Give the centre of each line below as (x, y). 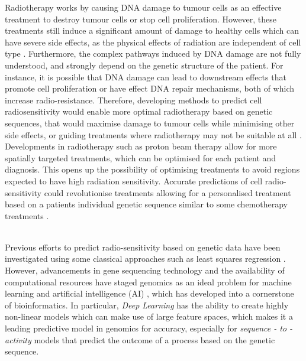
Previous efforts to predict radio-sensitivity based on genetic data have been (143, 247)
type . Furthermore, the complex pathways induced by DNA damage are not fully (153, 53)
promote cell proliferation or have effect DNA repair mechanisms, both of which (150, 88)
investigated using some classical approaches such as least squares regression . (145, 258)
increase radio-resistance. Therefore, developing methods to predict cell (133, 100)
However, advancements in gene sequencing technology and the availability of (145, 270)
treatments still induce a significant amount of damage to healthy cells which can (152, 30)
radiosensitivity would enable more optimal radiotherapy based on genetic (139, 111)
